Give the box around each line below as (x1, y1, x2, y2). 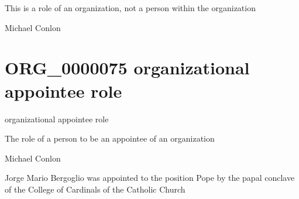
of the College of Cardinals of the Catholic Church (5, 183, 185, 195)
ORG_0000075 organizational (5, 56, 250, 80)
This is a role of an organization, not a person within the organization (5, 2, 256, 13)
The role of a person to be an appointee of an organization (5, 132, 215, 145)
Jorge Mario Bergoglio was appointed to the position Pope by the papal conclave (5, 171, 295, 184)
